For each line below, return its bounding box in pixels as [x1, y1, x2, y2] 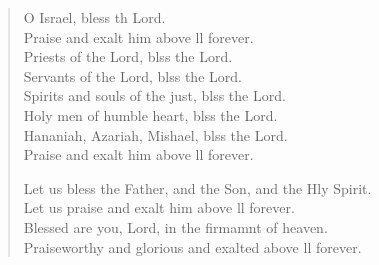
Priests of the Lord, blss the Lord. [23, 46, 233, 67]
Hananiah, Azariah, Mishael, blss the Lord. [23, 124, 288, 145]
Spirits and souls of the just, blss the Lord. [23, 85, 286, 106]
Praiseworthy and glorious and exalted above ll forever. [23, 236, 362, 257]
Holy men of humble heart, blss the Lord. [23, 104, 278, 125]
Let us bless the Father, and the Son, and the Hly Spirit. [23, 177, 372, 198]
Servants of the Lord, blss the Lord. [23, 65, 242, 86]
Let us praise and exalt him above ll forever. [23, 197, 295, 218]
